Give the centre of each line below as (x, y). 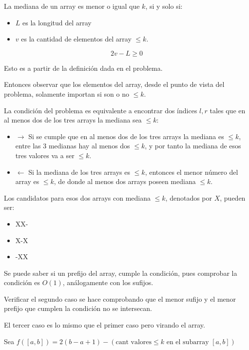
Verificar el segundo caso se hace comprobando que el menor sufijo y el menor (120, 299)
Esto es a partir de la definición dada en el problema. (83, 68)
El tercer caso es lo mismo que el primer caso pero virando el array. (105, 325)
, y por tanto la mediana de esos (193, 146)
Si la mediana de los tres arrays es (79, 172)
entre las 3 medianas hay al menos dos (73, 146)
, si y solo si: (164, 6)
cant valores (134, 342)
